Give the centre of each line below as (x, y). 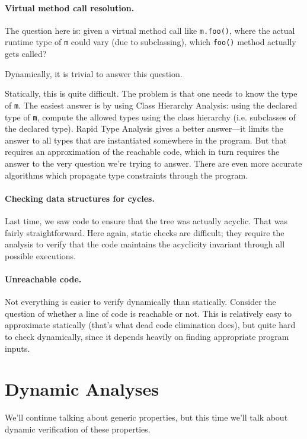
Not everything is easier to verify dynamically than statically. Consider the (140, 302)
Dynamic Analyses (82, 389)
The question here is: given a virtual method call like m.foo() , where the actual (150, 30)
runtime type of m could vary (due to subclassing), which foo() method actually (151, 42)
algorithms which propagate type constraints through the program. (127, 175)
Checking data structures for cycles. (80, 198)
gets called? (26, 54)
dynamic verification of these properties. (78, 429)
